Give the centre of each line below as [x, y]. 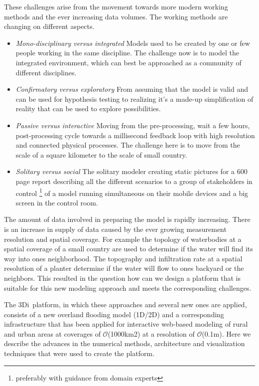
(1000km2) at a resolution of [151, 333]
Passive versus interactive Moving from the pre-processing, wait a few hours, [133, 125]
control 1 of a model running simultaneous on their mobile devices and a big [132, 192]
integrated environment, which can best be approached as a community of [129, 62]
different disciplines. [46, 72]
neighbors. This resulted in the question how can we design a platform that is [123, 278]
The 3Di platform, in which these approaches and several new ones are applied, [126, 304]
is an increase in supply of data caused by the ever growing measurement [115, 229]
